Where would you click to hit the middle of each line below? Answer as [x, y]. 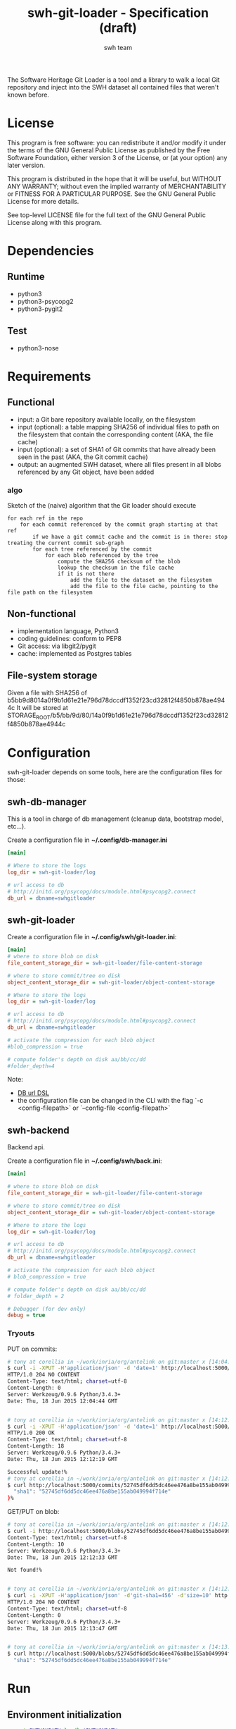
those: [17, 780]
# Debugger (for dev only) [47, 1309]
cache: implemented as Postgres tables [74, 653]
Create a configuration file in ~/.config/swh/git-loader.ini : [92, 937]
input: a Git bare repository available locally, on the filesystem [106, 419]
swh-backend [39, 1130]
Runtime [26, 277]
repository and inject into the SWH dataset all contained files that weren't [113, 87]
